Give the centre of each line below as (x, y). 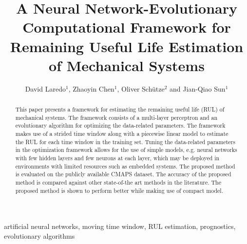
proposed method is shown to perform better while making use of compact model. (119, 190)
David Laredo (45, 88)
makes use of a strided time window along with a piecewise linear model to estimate (122, 134)
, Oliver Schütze (141, 88)
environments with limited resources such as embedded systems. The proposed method (125, 166)
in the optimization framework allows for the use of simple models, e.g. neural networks (126, 150)
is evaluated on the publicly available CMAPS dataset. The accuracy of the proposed (123, 174)
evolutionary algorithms (39, 235)
